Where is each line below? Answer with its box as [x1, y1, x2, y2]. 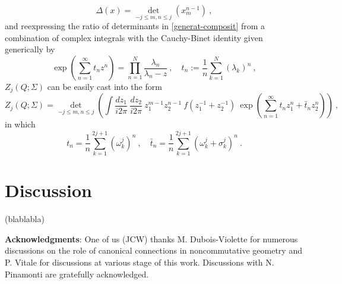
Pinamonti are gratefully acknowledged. [5, 267, 149, 280]
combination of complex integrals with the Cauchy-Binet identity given [5, 31, 263, 43]
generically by [5, 43, 55, 55]
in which [5, 118, 36, 130]
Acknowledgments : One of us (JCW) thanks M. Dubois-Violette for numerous [5, 232, 298, 245]
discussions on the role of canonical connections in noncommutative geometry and [5, 244, 302, 257]
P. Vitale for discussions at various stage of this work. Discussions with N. [5, 256, 274, 269]
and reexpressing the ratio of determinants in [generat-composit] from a [5, 20, 265, 32]
